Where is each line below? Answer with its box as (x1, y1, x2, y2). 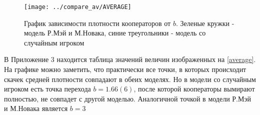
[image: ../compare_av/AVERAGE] (24, 3, 131, 10)
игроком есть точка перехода (4, 83, 91, 94)
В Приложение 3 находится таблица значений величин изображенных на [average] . (4, 54, 256, 64)
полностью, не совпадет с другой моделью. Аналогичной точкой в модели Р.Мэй (4, 93, 251, 103)
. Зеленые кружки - (175, 17, 234, 28)
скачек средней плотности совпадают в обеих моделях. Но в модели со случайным (4, 73, 256, 84)
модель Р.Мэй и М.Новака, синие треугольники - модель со (24, 27, 206, 38)
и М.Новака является (4, 103, 68, 113)
